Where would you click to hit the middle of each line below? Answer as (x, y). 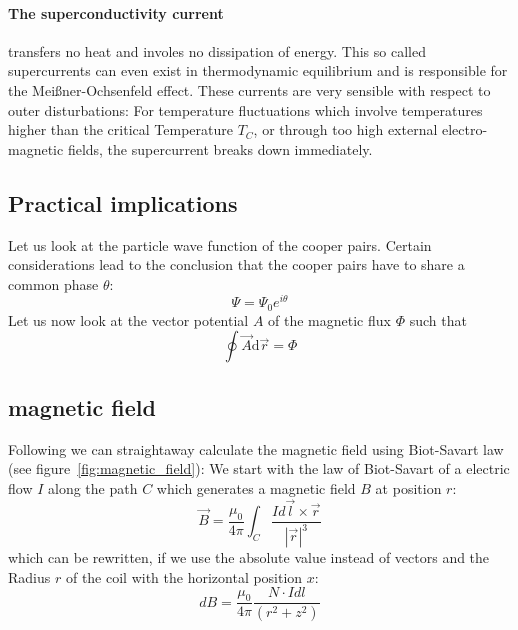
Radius (29, 576)
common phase (53, 283)
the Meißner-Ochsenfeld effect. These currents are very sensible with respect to (249, 89)
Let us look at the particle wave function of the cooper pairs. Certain (220, 244)
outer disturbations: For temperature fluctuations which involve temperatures (245, 109)
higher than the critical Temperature (120, 129)
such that (438, 319)
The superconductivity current (116, 12)
